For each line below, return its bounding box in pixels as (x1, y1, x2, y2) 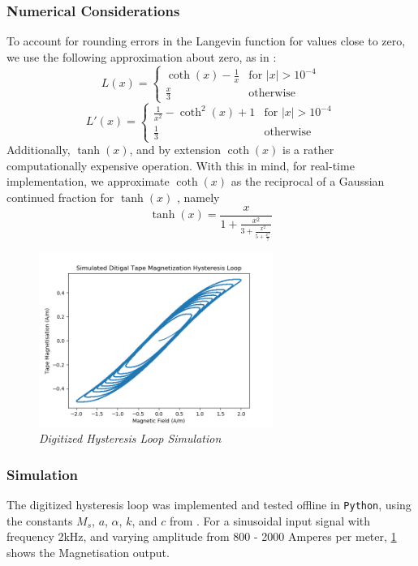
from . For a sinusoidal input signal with (169, 512, 371, 529)
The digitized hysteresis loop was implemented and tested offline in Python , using (6, 495, 412, 512)
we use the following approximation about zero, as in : (6, 48, 277, 65)
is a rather (282, 141, 334, 158)
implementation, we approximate (6, 173, 170, 190)
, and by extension (129, 141, 221, 158)
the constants (6, 512, 73, 529)
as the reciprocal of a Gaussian (231, 173, 385, 190)
